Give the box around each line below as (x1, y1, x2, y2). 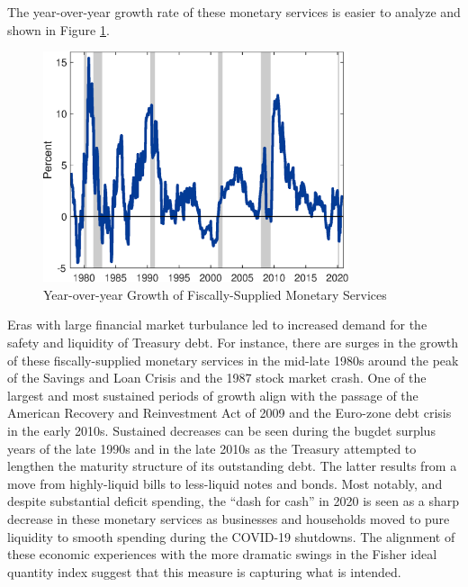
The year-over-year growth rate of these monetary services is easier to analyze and (7, 3, 461, 21)
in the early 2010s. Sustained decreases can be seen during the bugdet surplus (7, 420, 436, 439)
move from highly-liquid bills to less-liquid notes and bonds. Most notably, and (7, 474, 443, 492)
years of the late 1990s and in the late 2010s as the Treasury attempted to (7, 438, 417, 457)
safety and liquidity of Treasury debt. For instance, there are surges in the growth (7, 333, 458, 351)
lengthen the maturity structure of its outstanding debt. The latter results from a (7, 456, 457, 475)
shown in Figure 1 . (7, 20, 110, 39)
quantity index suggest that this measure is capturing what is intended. (7, 562, 401, 581)
